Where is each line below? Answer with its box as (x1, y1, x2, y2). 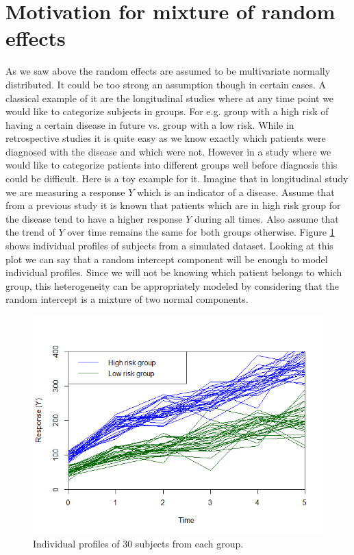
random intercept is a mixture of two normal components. (5, 292, 249, 306)
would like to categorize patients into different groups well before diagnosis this (5, 158, 338, 172)
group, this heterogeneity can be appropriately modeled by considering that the (5, 278, 339, 293)
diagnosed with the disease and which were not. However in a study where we (5, 144, 331, 158)
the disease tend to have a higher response (5, 211, 183, 225)
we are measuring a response (5, 184, 125, 199)
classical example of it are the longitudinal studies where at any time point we (5, 90, 334, 105)
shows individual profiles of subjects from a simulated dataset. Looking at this (5, 238, 333, 253)
